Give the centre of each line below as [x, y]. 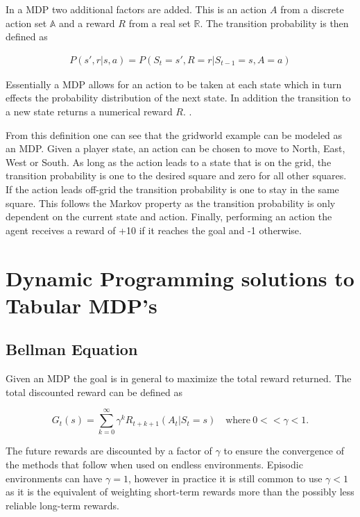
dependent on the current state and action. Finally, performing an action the [169, 216]
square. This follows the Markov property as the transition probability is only [171, 203]
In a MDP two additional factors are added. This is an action [136, 9]
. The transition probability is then [274, 23]
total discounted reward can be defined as [94, 392]
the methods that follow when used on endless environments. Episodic [154, 465]
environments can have [54, 478]
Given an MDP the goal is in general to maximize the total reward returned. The [179, 378]
